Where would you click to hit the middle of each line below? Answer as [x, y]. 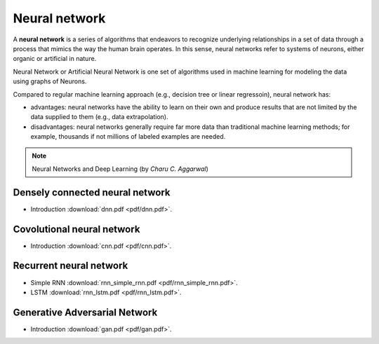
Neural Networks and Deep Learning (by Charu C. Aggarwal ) [120, 169]
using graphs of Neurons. [50, 81]
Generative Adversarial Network [85, 312]
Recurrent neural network [71, 266]
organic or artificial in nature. [55, 59]
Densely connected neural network [92, 192]
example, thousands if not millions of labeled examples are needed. [128, 137]
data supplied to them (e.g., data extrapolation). [99, 117]
